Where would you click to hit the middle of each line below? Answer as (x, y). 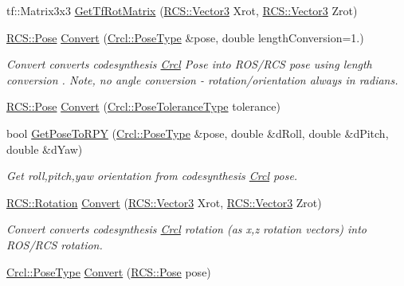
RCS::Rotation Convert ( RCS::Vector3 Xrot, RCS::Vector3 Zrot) (164, 202)
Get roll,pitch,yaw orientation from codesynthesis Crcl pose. (152, 176)
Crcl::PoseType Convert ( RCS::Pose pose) (109, 271)
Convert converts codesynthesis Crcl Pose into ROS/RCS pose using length (189, 64)
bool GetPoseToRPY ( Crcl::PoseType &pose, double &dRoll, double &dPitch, (198, 133)
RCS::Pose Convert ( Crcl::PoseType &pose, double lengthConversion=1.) (185, 37)
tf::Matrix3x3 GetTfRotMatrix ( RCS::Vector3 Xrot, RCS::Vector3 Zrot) (182, 10)
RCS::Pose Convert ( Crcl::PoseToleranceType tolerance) (143, 106)
